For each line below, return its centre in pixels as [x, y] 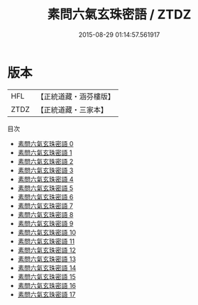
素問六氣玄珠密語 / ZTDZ [119, 15]
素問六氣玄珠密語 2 [45, 161]
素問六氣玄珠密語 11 [46, 241]
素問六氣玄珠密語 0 [45, 143]
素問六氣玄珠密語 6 [45, 196]
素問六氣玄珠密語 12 [46, 250]
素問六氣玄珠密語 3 [45, 170]
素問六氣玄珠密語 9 [45, 223]
